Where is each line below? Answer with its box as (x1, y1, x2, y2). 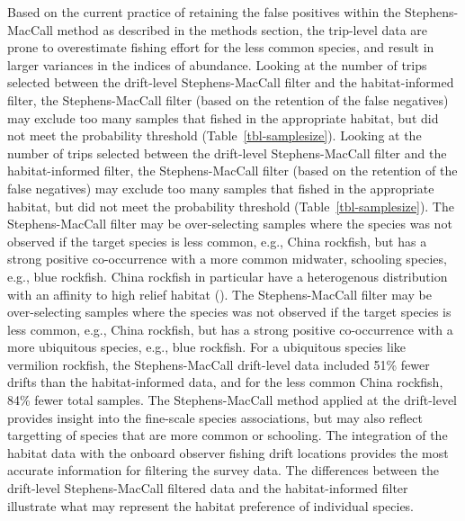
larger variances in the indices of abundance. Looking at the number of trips (7, 55, 427, 74)
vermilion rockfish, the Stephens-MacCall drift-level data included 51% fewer (7, 355, 430, 373)
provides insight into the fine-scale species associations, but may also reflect (7, 408, 423, 427)
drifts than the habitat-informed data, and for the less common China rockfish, (7, 373, 443, 391)
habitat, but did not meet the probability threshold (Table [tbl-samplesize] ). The (7, 196, 454, 215)
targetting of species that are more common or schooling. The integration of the (7, 426, 448, 445)
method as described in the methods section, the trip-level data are (57, 20, 428, 39)
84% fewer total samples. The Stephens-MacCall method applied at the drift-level (7, 391, 458, 409)
